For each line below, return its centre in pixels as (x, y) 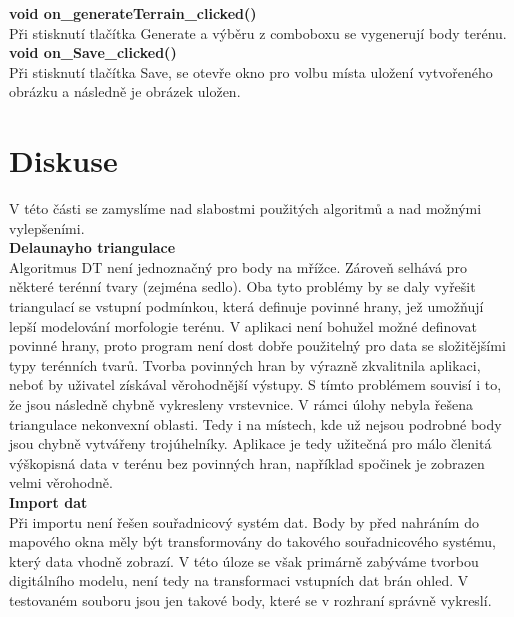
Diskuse (63, 160)
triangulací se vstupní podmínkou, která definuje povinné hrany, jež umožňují (246, 306)
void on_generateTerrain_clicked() (133, 13)
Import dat (48, 502)
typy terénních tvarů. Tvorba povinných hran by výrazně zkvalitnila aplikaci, (245, 364)
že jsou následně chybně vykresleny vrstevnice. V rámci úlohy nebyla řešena (241, 404)
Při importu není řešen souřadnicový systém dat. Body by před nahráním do (244, 521)
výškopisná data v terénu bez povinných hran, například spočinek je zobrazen (247, 462)
